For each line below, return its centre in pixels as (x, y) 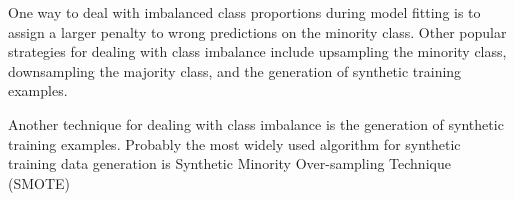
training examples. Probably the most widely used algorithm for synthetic (234, 143)
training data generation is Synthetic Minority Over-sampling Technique (229, 163)
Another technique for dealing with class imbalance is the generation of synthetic (256, 123)
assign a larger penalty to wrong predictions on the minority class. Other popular (257, 31)
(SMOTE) (39, 182)
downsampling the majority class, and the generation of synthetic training (235, 70)
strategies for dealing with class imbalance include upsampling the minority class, (257, 51)
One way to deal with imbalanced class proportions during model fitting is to (244, 12)
